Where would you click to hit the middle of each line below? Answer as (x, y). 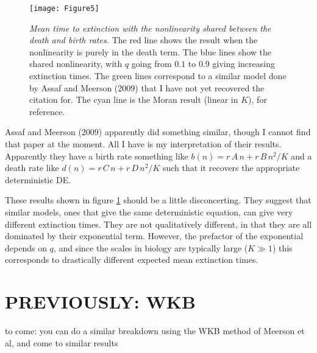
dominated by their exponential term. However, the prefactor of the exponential (154, 236)
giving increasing (244, 64)
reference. (47, 111)
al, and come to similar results (62, 342)
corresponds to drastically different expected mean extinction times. (132, 260)
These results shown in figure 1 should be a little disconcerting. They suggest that (158, 200)
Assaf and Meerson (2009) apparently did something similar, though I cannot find (158, 132)
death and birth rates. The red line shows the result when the (144, 40)
